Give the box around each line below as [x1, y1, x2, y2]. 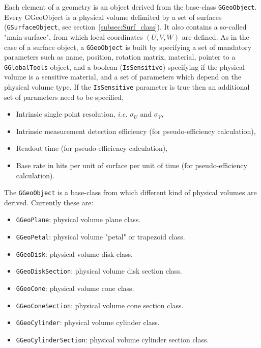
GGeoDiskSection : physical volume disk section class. [16, 265, 182, 276]
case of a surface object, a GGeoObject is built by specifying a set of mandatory [4, 41, 252, 52]
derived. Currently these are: [4, 197, 94, 207]
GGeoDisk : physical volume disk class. [16, 248, 133, 259]
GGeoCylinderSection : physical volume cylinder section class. [16, 334, 209, 345]
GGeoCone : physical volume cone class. [16, 283, 134, 293]
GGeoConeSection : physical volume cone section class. [16, 300, 184, 310]
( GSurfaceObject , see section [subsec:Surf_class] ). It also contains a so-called [4, 21, 247, 32]
